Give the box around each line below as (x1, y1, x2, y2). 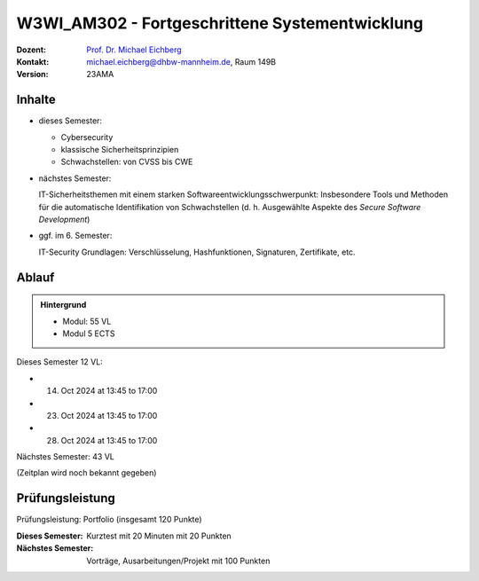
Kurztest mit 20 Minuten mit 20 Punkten (86, 530, 232, 541)
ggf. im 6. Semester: (38, 231, 113, 241)
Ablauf (16, 270, 55, 285)
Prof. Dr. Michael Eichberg (86, 44, 182, 55)
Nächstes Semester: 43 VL (16, 451, 115, 462)
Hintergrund (40, 300, 87, 310)
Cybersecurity (60, 131, 114, 142)
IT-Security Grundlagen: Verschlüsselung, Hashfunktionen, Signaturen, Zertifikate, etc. (38, 247, 356, 257)
